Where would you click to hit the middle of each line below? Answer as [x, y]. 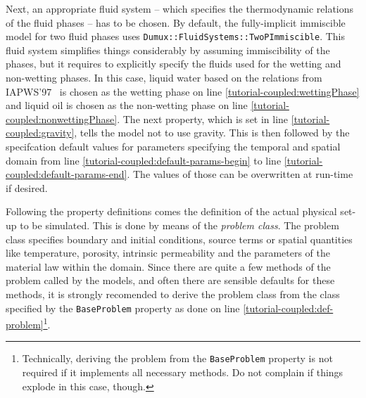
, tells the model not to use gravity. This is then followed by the [212, 133]
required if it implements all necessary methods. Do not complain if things [183, 372]
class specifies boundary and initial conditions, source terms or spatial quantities [179, 239]
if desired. [27, 187]
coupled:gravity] [40, 133]
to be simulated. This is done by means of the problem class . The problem [179, 225]
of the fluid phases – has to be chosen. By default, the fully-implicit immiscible [176, 22]
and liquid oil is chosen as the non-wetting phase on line [127, 105]
